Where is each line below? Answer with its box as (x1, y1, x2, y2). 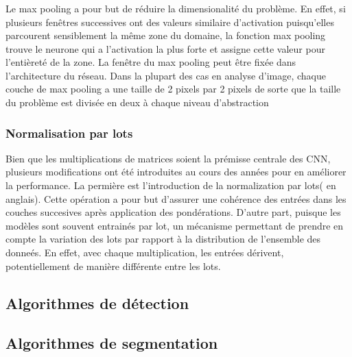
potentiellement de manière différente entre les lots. (5, 258, 221, 273)
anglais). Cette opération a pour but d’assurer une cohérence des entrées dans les (5, 191, 347, 206)
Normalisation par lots (5, 124, 133, 141)
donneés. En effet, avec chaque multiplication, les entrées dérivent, (5, 245, 284, 260)
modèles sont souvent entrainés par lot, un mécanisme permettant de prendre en (5, 218, 344, 232)
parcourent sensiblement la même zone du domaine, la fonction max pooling (5, 28, 326, 42)
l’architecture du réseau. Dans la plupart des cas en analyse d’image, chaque (5, 68, 326, 82)
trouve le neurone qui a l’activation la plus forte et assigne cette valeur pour (5, 41, 325, 56)
